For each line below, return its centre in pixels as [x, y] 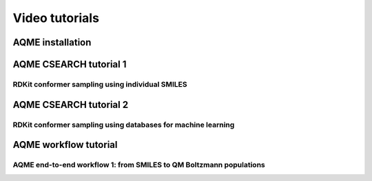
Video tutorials [56, 18]
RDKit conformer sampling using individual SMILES [100, 84]
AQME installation [52, 42]
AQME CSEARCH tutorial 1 [70, 64]
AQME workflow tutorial [65, 145]
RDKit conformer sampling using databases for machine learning [124, 125]
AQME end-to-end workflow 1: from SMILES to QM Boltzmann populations [139, 165]
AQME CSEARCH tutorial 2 [71, 104]
